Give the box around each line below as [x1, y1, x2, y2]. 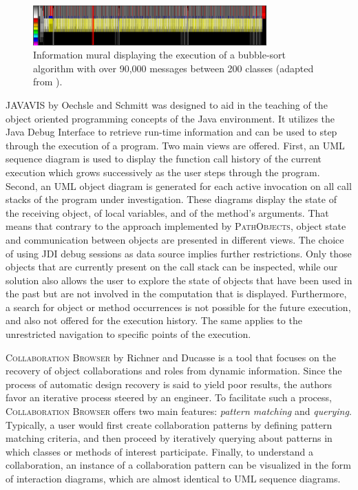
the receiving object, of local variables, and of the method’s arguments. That [6, 205, 329, 220]
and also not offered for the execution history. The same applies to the [6, 313, 302, 328]
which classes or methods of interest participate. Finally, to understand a [6, 444, 313, 458]
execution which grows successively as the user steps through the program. [6, 164, 320, 179]
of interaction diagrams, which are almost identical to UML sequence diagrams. [6, 471, 341, 486]
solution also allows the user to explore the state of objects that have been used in [6, 273, 352, 287]
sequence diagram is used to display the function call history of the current [6, 151, 322, 166]
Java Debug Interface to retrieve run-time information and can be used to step [6, 125, 337, 139]
